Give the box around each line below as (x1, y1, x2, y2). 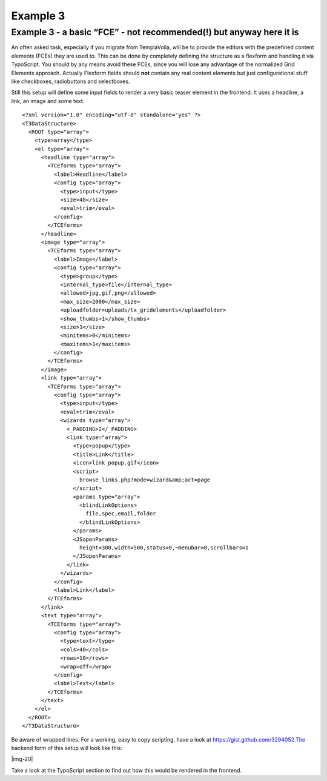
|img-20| (11, 756, 33, 763)
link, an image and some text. (11, 97, 85, 104)
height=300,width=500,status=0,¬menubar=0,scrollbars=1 (79, 545, 249, 551)
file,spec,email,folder (85, 510, 157, 517)
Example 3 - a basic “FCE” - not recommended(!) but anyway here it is (11, 27, 299, 38)
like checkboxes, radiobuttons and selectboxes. (11, 78, 130, 85)
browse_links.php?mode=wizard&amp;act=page (79, 476, 211, 483)
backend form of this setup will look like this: (11, 745, 123, 752)
